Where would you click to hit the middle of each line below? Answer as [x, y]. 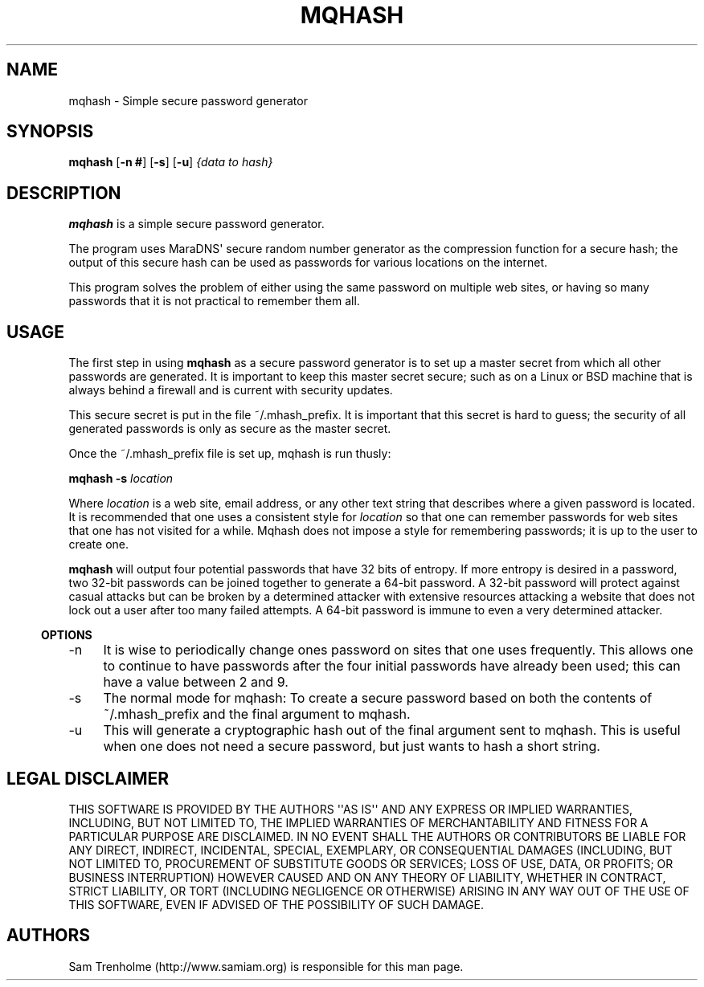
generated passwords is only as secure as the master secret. [230, 429]
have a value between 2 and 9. [196, 682]
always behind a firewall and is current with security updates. [231, 390]
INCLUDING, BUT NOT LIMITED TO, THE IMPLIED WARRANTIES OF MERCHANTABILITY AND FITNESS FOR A [358, 822]
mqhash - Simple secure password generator [188, 100]
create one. [98, 544]
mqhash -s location [121, 479]
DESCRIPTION [64, 193]
